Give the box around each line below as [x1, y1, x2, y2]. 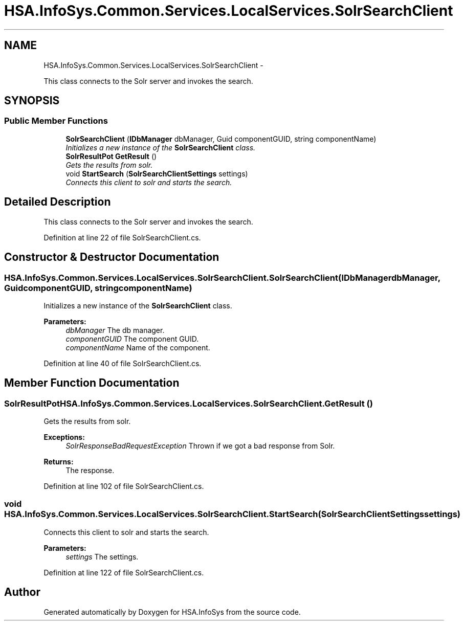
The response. [65, 466, 115, 475]
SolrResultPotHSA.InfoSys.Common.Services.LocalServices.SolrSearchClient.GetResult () [4, 398, 373, 409]
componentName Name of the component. [65, 343, 210, 352]
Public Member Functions [4, 116, 108, 126]
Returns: [43, 457, 74, 466]
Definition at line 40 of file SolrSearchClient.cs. [43, 359, 202, 368]
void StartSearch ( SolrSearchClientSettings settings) [65, 169, 248, 178]
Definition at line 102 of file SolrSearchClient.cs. [43, 482, 204, 491]
